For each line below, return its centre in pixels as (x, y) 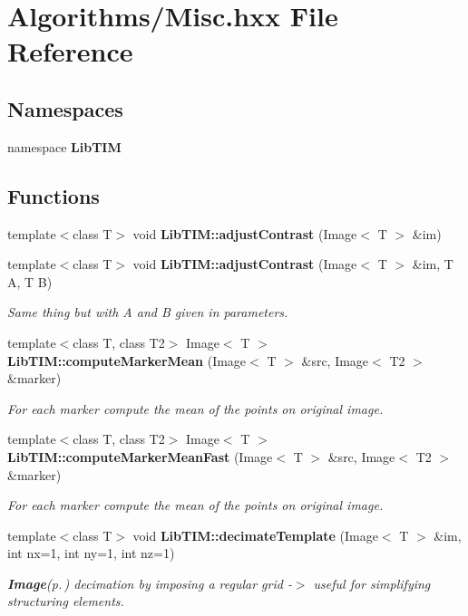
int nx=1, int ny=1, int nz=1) (91, 553)
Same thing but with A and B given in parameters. (148, 312)
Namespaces (65, 108)
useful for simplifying (372, 583)
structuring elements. (66, 601)
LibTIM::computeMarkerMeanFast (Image (140, 456)
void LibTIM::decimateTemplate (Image (255, 535)
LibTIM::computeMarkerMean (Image (127, 360)
